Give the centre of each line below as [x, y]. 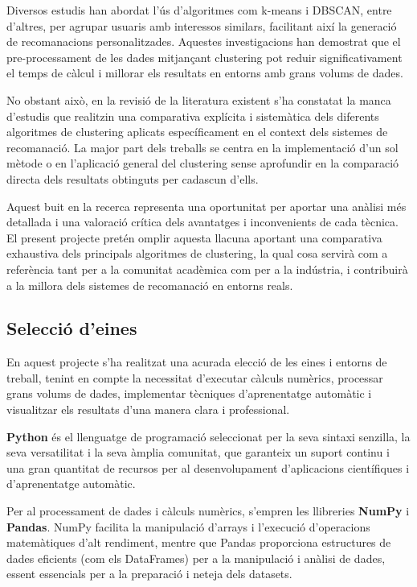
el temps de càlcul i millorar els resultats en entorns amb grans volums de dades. [205, 73]
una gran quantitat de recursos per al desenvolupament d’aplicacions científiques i [208, 467]
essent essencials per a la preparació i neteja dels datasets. [149, 574]
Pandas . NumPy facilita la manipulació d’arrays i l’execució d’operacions [188, 526]
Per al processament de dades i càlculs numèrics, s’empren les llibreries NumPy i [208, 511]
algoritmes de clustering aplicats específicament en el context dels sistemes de [197, 132]
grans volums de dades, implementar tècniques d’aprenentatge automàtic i [189, 393]
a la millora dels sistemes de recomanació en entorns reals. [150, 285]
